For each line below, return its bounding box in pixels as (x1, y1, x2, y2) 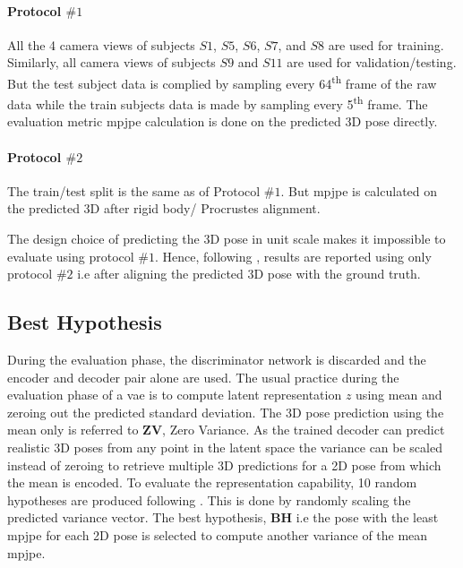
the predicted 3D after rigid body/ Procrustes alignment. (7, 199, 321, 218)
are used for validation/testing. (287, 53, 457, 72)
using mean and (356, 385, 442, 404)
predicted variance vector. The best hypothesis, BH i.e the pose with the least (7, 508, 439, 527)
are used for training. (328, 35, 444, 54)
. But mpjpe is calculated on (280, 181, 438, 200)
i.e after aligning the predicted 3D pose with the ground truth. (77, 264, 421, 283)
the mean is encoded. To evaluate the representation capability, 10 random (7, 473, 417, 492)
